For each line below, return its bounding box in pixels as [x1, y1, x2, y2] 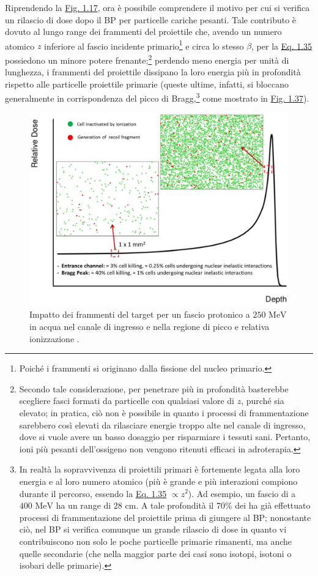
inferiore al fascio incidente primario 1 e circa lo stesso [44, 37, 244, 52]
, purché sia [241, 394, 284, 407]
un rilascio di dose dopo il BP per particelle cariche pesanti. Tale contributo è [5, 13, 297, 26]
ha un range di [56, 499, 111, 512]
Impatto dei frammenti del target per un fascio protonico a [29, 308, 250, 321]
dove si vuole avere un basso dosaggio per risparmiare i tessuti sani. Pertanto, [19, 430, 311, 443]
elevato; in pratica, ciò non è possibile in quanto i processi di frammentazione [19, 406, 309, 419]
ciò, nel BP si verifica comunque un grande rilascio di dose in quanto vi [19, 523, 287, 536]
